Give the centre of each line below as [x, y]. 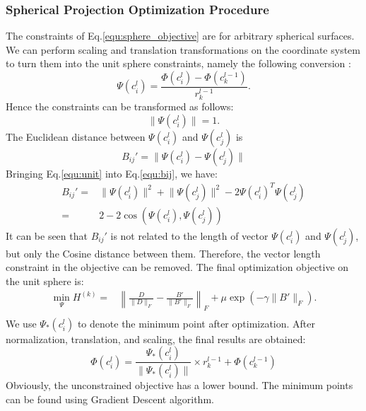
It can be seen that [47, 235]
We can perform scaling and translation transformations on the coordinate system [183, 49]
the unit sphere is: [45, 281]
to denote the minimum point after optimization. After [196, 323]
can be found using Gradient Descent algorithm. [110, 399]
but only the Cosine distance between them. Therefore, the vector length [163, 253]
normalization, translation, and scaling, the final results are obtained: [156, 338]
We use [21, 323]
